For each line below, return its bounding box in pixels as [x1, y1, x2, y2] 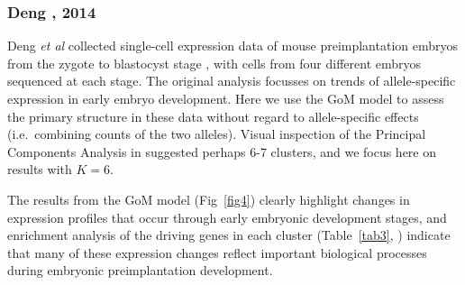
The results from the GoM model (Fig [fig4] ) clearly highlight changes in [7, 189, 410, 208]
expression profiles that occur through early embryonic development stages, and [7, 207, 447, 226]
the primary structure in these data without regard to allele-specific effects [7, 106, 419, 125]
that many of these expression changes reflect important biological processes [7, 243, 427, 262]
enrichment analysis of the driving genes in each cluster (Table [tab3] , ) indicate [7, 225, 451, 244]
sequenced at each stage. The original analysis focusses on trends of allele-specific [7, 71, 456, 90]
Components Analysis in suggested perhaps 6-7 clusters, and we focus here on [7, 142, 437, 161]
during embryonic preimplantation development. [7, 261, 273, 280]
